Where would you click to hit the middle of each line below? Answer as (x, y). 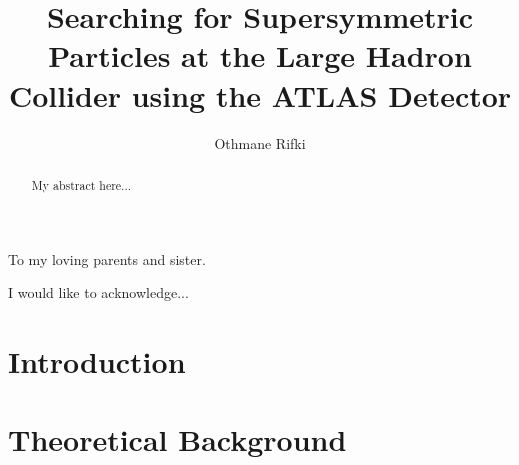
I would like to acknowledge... (98, 292)
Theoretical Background (177, 439)
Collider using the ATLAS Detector (260, 94)
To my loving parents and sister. (107, 258)
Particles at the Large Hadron (260, 55)
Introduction (97, 360)
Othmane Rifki (260, 142)
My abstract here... (81, 184)
